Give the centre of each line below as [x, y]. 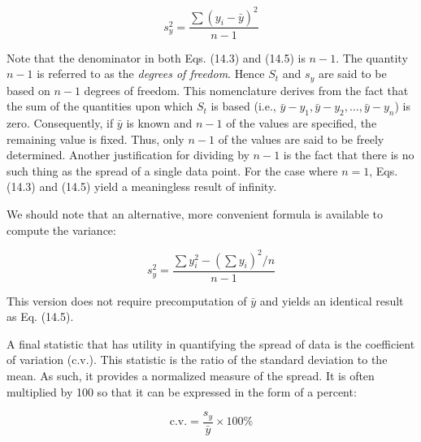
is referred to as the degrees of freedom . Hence [151, 74]
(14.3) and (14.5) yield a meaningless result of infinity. [142, 186]
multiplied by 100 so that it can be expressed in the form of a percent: [182, 391]
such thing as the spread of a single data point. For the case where [172, 170]
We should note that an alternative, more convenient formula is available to [195, 213]
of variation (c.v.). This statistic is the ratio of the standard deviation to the [197, 360]
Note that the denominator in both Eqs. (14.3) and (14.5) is [156, 57]
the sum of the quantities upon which [100, 106]
